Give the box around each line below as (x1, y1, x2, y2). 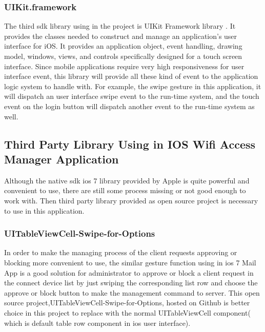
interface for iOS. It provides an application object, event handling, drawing (4, 40, 242, 51)
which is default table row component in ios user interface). (4, 317, 191, 328)
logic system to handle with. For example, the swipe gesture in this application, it (4, 80, 261, 91)
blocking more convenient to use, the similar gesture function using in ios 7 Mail (4, 257, 256, 267)
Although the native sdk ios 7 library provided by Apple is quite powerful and (4, 175, 250, 185)
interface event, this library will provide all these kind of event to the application (4, 71, 258, 81)
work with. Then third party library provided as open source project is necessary (4, 195, 258, 205)
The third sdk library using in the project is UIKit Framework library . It (4, 20, 236, 31)
